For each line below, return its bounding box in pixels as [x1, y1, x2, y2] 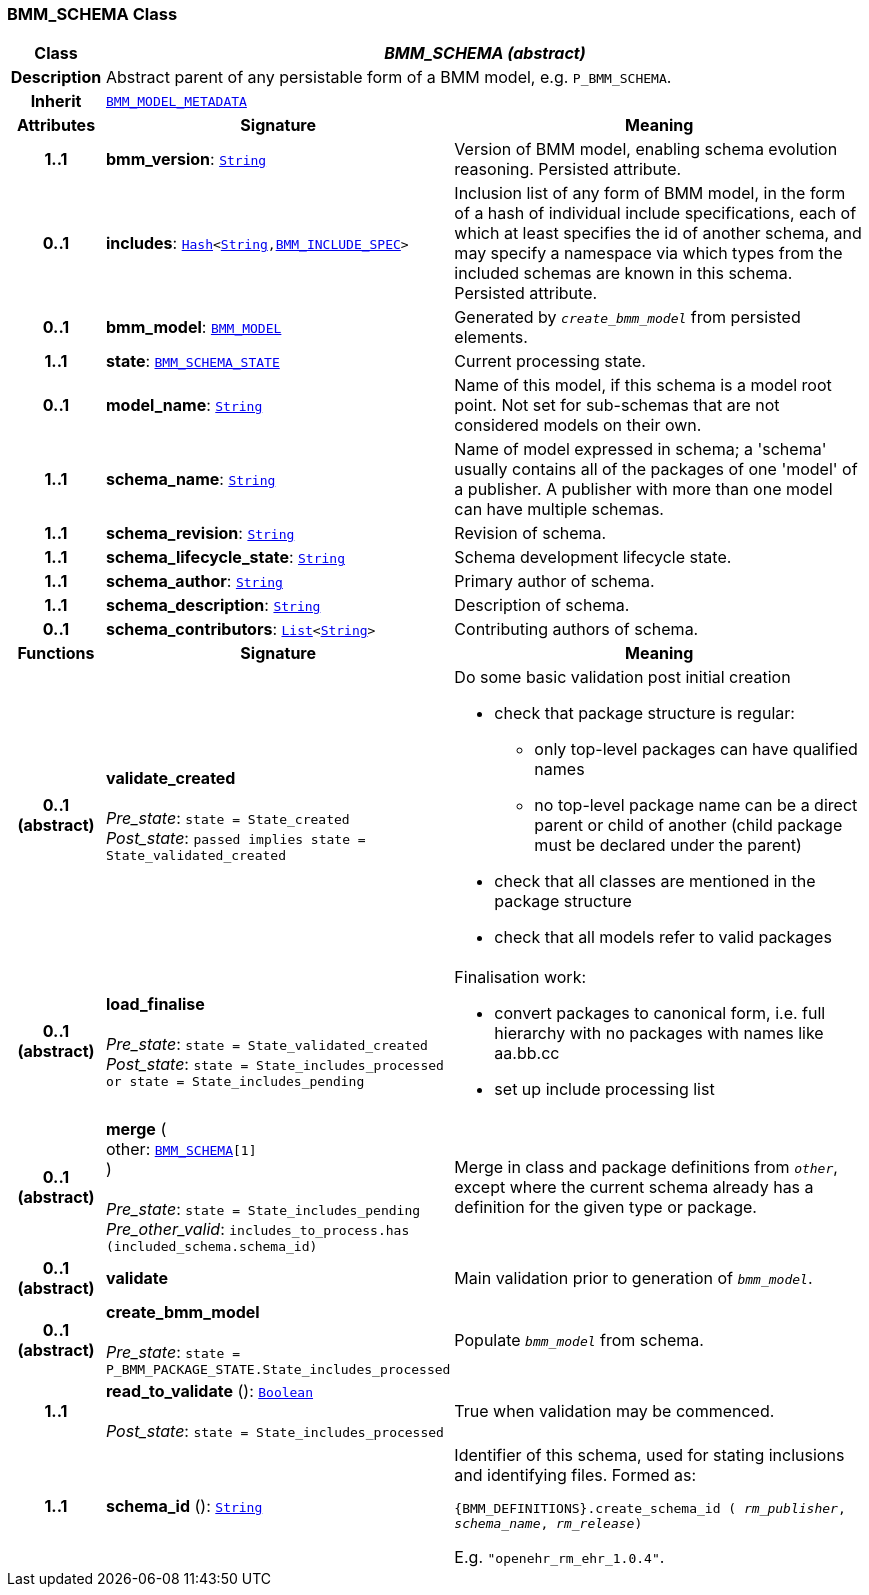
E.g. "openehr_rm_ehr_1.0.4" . [454, 1547, 665, 1568]
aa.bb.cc [494, 1043, 560, 1064]
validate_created [105, 767, 236, 788]
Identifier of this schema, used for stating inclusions [454, 1445, 845, 1466]
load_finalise [105, 993, 205, 1014]
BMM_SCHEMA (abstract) [384, 43, 586, 64]
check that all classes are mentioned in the [494, 871, 816, 892]
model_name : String [105, 395, 263, 416]
